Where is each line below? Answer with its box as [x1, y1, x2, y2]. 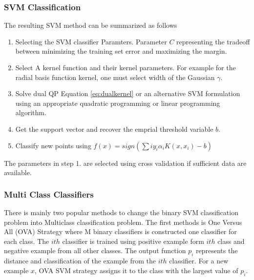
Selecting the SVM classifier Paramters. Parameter [15, 36, 167, 46]
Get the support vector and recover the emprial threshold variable [15, 123, 213, 134]
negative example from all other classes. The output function [4, 245, 186, 256]
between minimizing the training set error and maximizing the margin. [15, 46, 227, 56]
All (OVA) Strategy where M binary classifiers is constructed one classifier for [4, 226, 237, 237]
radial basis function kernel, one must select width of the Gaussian [15, 72, 215, 82]
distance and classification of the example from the [4, 256, 156, 266]
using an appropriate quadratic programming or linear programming [15, 98, 220, 108]
